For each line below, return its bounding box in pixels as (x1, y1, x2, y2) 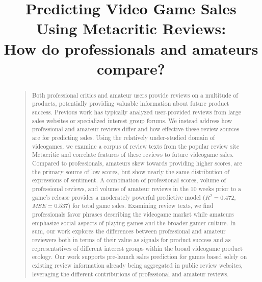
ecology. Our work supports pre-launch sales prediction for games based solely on (32, 252, 247, 261)
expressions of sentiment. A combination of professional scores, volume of (32, 176, 226, 184)
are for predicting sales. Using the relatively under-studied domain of (32, 133, 215, 142)
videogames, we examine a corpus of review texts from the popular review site (32, 142, 240, 150)
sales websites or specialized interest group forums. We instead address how (32, 116, 232, 125)
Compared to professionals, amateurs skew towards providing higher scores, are (32, 158, 242, 167)
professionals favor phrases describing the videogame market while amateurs (32, 209, 234, 218)
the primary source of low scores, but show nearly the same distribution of (32, 167, 229, 176)
